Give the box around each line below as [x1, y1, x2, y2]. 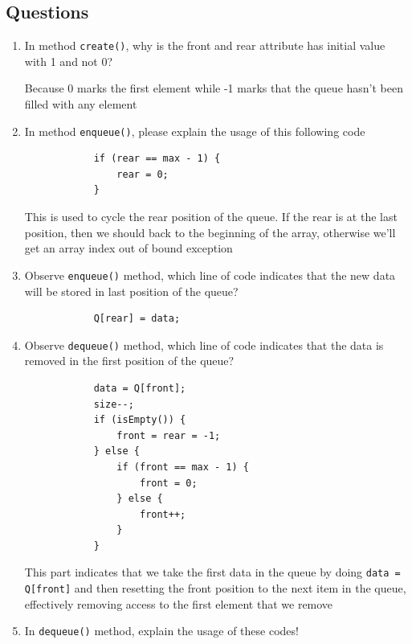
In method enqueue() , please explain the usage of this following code [24, 122, 365, 139]
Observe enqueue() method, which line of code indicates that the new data [24, 266, 396, 283]
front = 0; [139, 477, 198, 489]
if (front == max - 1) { [116, 461, 249, 473]
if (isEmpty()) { [93, 414, 186, 426]
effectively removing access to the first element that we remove [24, 595, 333, 612]
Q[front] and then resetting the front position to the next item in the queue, [24, 580, 406, 597]
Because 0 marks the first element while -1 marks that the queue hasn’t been [24, 80, 403, 96]
